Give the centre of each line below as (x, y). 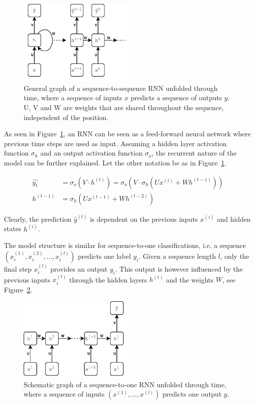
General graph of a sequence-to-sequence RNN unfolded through (121, 88)
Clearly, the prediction (38, 219)
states (13, 228)
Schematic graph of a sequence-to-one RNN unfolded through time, (125, 384)
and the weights (190, 279)
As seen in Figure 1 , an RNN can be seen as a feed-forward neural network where (127, 134)
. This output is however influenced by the (179, 268)
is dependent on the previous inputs (144, 219)
